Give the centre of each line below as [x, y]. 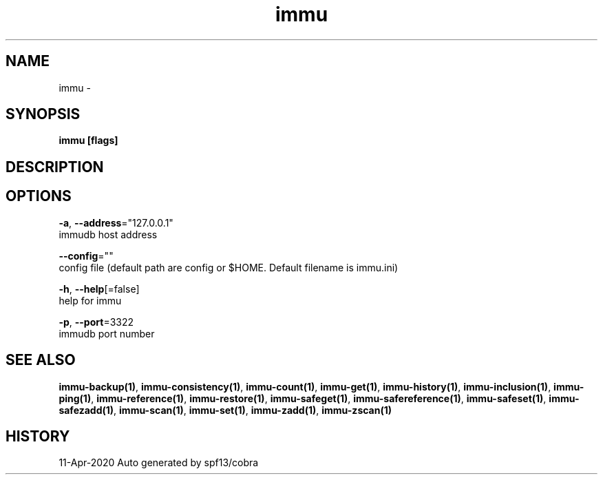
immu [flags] [88, 140]
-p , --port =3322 [96, 322]
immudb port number [107, 333]
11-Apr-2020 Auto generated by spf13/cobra [159, 463]
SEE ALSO [41, 360]
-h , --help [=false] [99, 289]
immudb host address [108, 234]
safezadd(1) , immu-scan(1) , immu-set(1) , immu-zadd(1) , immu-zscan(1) [225, 410]
